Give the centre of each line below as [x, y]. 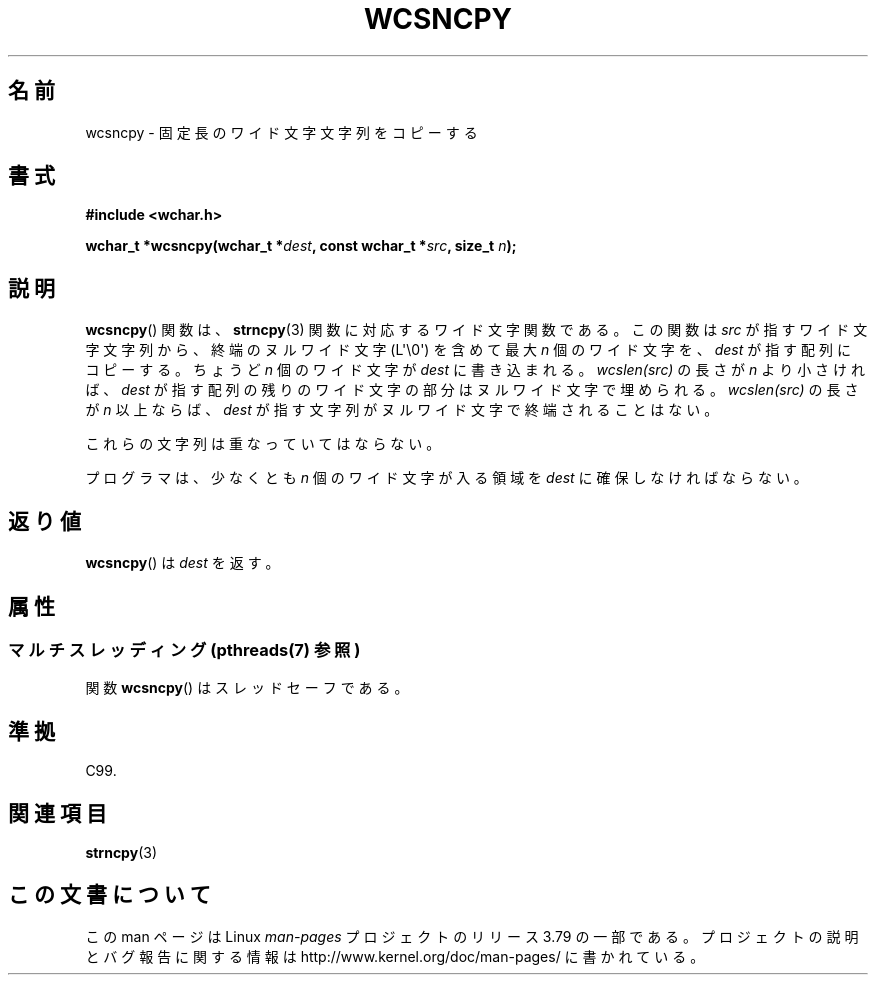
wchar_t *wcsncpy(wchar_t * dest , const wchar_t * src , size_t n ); [301, 246]
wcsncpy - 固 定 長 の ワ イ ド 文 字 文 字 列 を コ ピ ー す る [281, 132]
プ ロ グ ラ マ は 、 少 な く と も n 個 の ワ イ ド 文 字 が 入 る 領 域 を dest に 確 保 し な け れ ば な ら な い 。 [446, 478]
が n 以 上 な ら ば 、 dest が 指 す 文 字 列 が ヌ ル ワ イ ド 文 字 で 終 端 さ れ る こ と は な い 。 [402, 410]
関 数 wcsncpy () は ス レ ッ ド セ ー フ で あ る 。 [247, 688]
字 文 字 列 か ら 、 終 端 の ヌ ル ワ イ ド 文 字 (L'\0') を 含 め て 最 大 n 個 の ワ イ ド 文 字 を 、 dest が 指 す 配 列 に [468, 350]
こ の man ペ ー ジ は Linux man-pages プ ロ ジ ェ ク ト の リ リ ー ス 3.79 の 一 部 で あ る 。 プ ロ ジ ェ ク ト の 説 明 [472, 936]
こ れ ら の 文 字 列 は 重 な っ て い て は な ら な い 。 [263, 444]
